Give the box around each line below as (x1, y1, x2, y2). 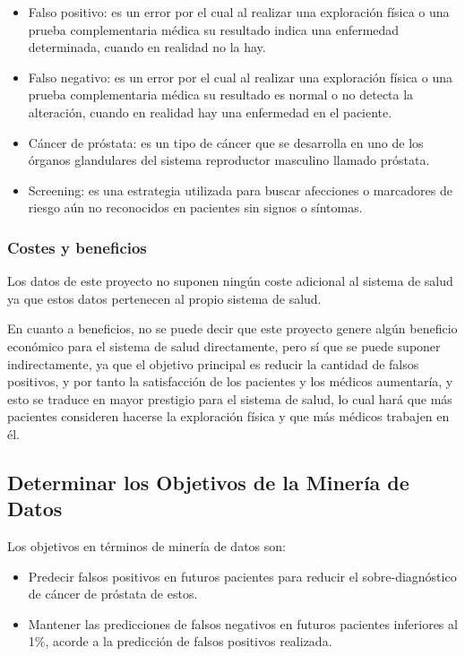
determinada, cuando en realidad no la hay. (28, 38, 266, 56)
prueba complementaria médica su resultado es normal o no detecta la (28, 85, 414, 104)
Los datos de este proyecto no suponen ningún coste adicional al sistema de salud (7, 272, 453, 290)
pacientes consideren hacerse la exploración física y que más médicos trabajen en (7, 407, 450, 426)
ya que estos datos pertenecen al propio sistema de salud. (7, 289, 322, 307)
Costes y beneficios (7, 236, 147, 258)
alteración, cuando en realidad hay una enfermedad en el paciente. (28, 102, 392, 121)
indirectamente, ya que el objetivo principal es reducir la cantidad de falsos (7, 354, 419, 373)
